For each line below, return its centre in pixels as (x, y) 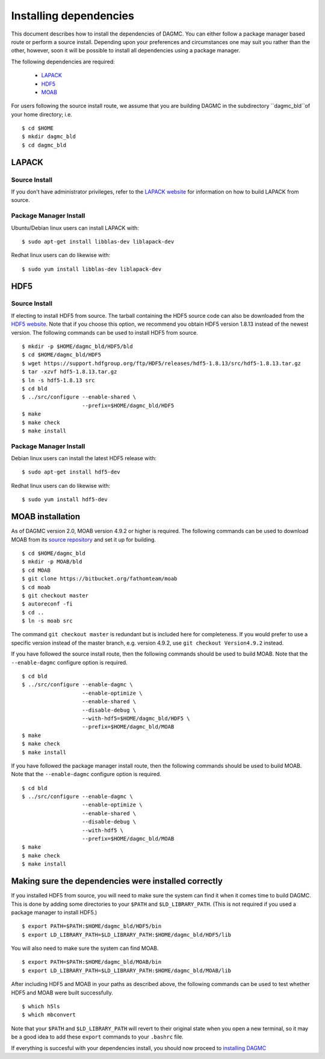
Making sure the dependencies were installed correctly (117, 881)
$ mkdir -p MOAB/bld (52, 562)
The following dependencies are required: (63, 62)
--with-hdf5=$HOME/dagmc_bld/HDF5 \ (136, 718)
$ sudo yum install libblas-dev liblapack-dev (92, 269)
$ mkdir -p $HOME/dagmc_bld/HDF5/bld (78, 346)
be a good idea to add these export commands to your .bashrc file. (97, 1037)
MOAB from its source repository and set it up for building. (84, 539)
